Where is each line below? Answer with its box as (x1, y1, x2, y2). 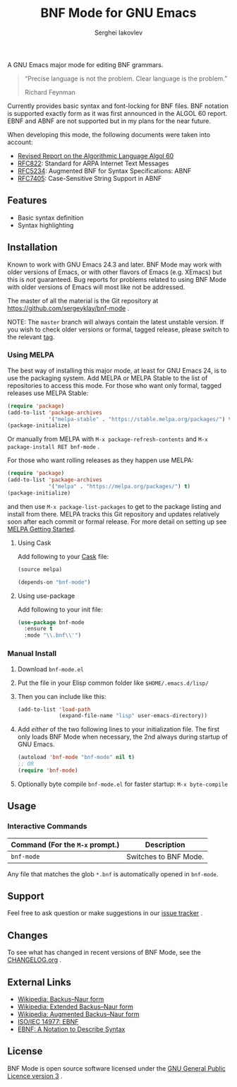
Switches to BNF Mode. (126, 852, 205, 862)
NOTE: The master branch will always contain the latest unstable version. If (7, 317, 224, 326)
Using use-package (17, 592, 75, 600)
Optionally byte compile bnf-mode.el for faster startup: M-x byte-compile (17, 780, 228, 788)
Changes (7, 929, 48, 941)
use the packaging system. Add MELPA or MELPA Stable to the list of (7, 373, 208, 382)
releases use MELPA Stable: (7, 389, 89, 397)
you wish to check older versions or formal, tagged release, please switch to (7, 325, 229, 334)
